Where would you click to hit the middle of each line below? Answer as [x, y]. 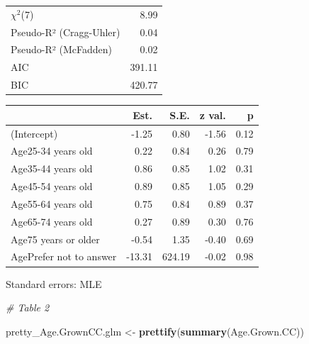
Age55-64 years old [52, 203]
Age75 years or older [55, 239]
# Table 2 [28, 307]
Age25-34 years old [52, 151]
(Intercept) [34, 133]
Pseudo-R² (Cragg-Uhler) [66, 32]
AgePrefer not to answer [64, 256]
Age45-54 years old [52, 186]
